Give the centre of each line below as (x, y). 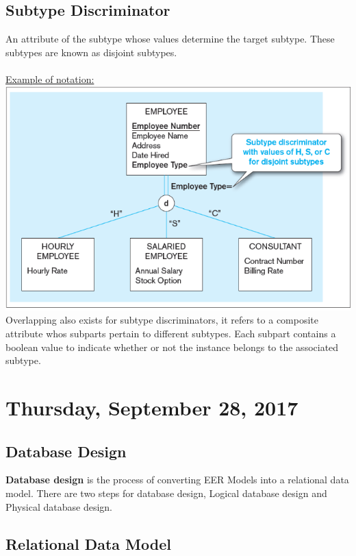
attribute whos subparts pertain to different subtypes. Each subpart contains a (171, 333)
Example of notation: (50, 78)
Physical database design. (59, 506)
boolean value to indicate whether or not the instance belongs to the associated (172, 347)
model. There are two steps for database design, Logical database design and (166, 493)
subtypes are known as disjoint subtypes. (91, 52)
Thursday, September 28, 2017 (152, 407)
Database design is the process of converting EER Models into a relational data (177, 480)
